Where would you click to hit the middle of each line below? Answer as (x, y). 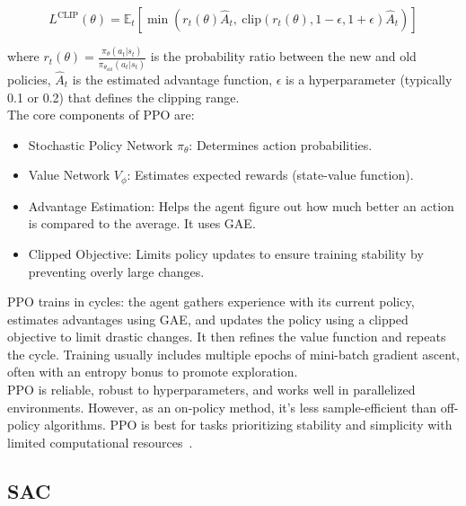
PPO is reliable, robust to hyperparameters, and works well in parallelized (211, 390)
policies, (29, 79)
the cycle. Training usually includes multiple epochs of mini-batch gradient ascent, (234, 354)
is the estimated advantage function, (172, 79)
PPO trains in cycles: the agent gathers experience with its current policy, (211, 302)
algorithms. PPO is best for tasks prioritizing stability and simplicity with (248, 425)
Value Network (69, 175)
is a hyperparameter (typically (369, 79)
